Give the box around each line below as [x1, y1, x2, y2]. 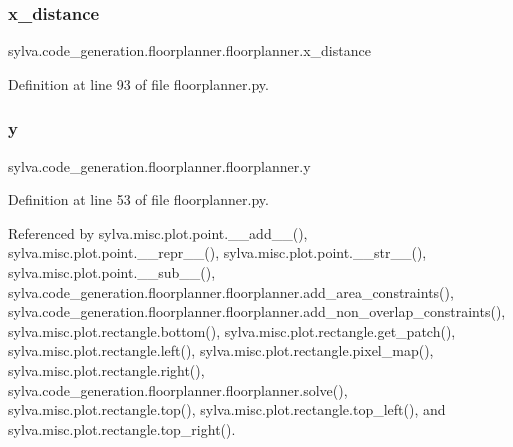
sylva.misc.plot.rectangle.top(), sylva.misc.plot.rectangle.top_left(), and [8, 399, 446, 420]
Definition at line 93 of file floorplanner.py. [8, 73, 269, 94]
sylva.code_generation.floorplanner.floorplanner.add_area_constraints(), [8, 281, 454, 302]
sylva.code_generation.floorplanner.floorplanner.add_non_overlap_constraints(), [8, 301, 506, 322]
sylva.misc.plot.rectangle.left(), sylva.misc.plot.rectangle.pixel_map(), [8, 340, 434, 361]
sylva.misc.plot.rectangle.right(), [8, 359, 205, 380]
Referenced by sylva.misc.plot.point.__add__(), [8, 222, 308, 243]
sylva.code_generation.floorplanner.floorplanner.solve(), [8, 379, 348, 400]
